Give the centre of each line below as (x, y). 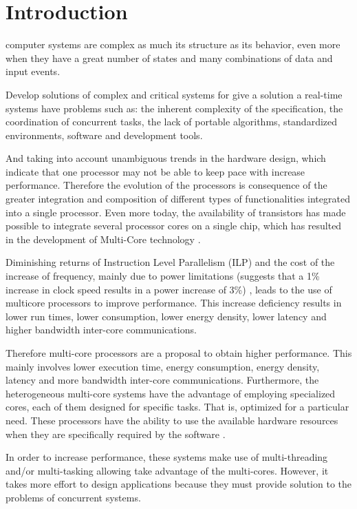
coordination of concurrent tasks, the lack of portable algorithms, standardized (172, 122)
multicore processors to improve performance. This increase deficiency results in (174, 303)
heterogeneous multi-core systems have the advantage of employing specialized (171, 393)
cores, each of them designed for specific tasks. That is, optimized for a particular (177, 407)
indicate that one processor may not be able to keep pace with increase (155, 171)
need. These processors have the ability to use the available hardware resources (172, 420)
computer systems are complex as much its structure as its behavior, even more (173, 44)
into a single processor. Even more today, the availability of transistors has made (176, 212)
